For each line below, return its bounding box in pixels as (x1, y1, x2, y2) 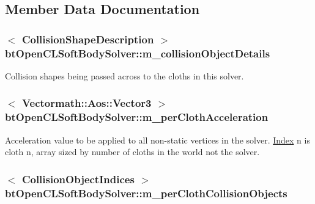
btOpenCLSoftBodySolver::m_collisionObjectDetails (5, 45, 270, 60)
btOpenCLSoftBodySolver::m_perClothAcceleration (5, 109, 269, 125)
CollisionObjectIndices (21, 171, 135, 186)
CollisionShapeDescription (21, 31, 154, 46)
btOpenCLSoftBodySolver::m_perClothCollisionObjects (5, 185, 287, 200)
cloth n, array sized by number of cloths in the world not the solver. (5, 145, 260, 158)
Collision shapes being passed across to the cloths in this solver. (5, 69, 244, 82)
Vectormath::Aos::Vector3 (21, 95, 152, 111)
